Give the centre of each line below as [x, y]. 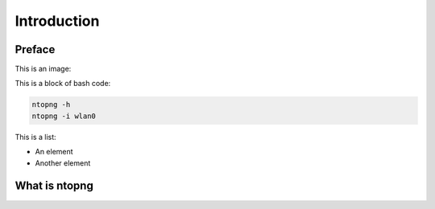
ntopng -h [51, 105]
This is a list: [35, 137]
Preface [35, 49]
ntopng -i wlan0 [64, 116]
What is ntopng [54, 186]
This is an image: [43, 69]
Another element [63, 163]
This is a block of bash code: [63, 84]
